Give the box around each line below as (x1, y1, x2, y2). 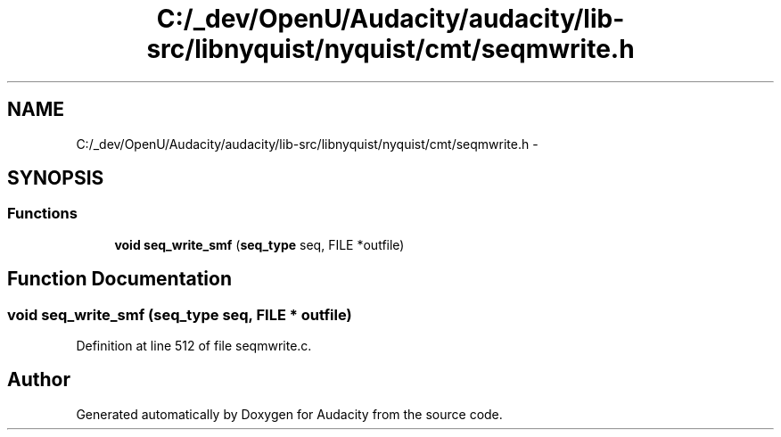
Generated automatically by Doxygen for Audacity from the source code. (76, 406, 503, 422)
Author (7, 368, 70, 392)
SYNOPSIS (7, 167, 104, 190)
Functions (7, 204, 78, 223)
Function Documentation (7, 268, 232, 291)
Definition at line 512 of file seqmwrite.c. (76, 338, 312, 354)
